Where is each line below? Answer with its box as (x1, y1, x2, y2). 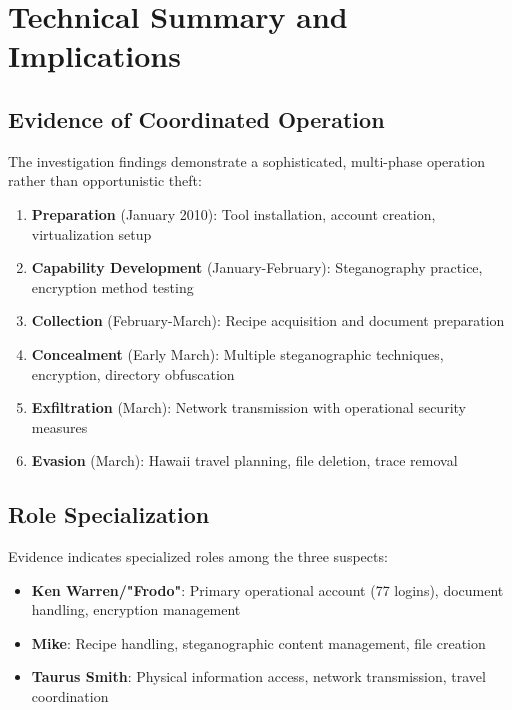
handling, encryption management (31, 599, 241, 620)
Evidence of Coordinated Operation (8, 103, 385, 134)
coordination (31, 686, 109, 707)
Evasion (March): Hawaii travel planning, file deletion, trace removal (31, 450, 458, 471)
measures (31, 416, 88, 437)
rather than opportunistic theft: (8, 170, 202, 191)
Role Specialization (8, 499, 210, 530)
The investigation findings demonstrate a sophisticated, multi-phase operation (8, 150, 485, 171)
